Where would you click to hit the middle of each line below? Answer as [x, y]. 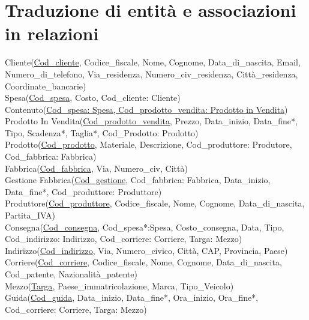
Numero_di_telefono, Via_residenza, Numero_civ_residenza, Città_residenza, [151, 74]
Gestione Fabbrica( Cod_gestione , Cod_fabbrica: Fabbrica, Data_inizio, [138, 180]
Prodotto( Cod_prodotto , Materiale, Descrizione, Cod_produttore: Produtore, [148, 144]
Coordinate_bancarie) [46, 86]
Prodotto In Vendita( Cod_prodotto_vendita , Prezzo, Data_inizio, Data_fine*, [151, 121]
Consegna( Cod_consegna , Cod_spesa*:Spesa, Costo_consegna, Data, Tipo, [145, 227]
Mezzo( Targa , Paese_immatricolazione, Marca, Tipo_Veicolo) [119, 285]
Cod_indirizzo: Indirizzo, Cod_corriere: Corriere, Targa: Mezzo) [124, 239]
